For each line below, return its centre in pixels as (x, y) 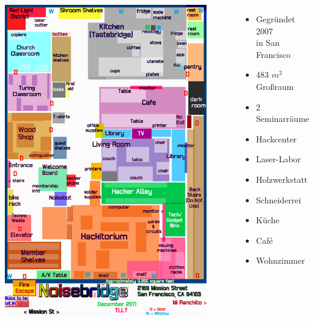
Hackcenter (277, 138)
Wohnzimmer (280, 260)
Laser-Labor (279, 159)
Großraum (275, 86)
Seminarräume (283, 119)
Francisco (274, 54)
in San (268, 43)
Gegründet (276, 19)
